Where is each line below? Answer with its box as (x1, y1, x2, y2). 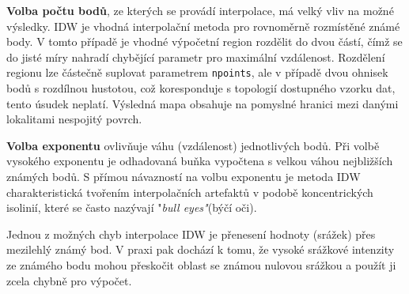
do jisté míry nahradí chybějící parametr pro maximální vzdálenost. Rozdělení (6, 48, 385, 65)
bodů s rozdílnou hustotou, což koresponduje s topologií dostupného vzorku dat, (6, 80, 396, 96)
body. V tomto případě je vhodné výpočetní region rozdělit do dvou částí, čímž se (6, 33, 403, 50)
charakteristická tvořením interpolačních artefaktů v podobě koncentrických (6, 183, 373, 200)
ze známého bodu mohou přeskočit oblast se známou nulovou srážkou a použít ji (6, 256, 396, 273)
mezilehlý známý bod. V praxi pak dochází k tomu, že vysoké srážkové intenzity (6, 241, 395, 258)
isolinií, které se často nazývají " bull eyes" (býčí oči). (6, 199, 257, 216)
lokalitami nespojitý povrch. (6, 111, 142, 127)
